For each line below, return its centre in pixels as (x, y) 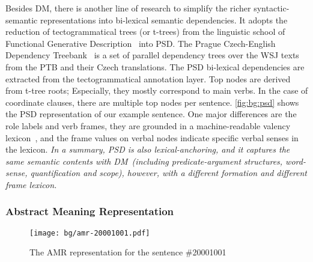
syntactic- (272, 8)
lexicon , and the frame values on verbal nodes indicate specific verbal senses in (152, 137)
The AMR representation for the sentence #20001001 (128, 252)
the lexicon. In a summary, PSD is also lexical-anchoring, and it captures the (148, 149)
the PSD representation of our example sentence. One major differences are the (151, 114)
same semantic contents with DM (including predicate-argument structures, (144, 161)
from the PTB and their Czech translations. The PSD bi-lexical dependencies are (155, 66)
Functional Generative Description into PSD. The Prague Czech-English (141, 43)
